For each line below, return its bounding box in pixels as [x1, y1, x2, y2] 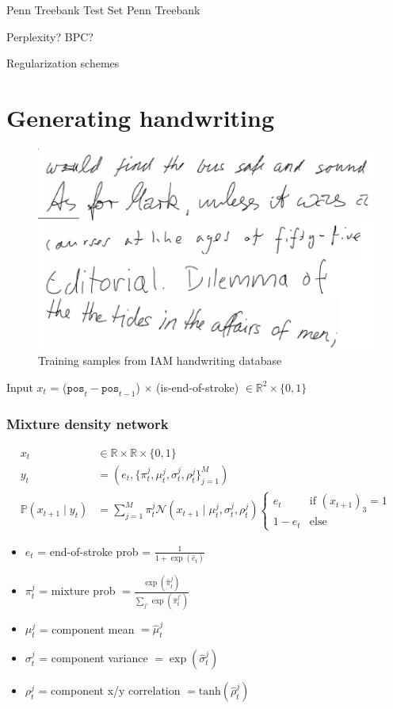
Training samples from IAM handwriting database [38, 352, 282, 369]
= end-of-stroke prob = [37, 542, 151, 559]
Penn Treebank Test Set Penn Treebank [6, 2, 200, 17]
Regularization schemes [6, 55, 120, 71]
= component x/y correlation [38, 682, 181, 699]
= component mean [39, 620, 135, 637]
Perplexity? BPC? [6, 28, 93, 44]
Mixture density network [6, 413, 169, 433]
